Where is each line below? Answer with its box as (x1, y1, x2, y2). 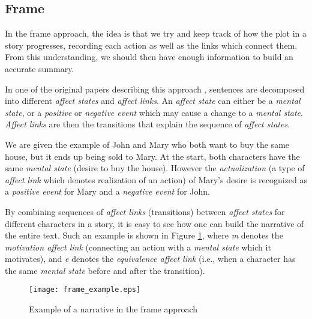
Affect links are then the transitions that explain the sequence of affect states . (5, 118, 290, 130)
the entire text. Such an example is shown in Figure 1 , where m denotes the (5, 229, 283, 242)
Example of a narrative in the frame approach (29, 303, 198, 315)
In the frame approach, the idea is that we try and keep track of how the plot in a (5, 27, 307, 40)
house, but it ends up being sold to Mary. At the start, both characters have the (5, 150, 300, 162)
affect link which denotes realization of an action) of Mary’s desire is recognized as (5, 173, 307, 186)
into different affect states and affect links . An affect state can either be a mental (5, 94, 301, 107)
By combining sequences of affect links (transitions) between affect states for (5, 205, 285, 217)
